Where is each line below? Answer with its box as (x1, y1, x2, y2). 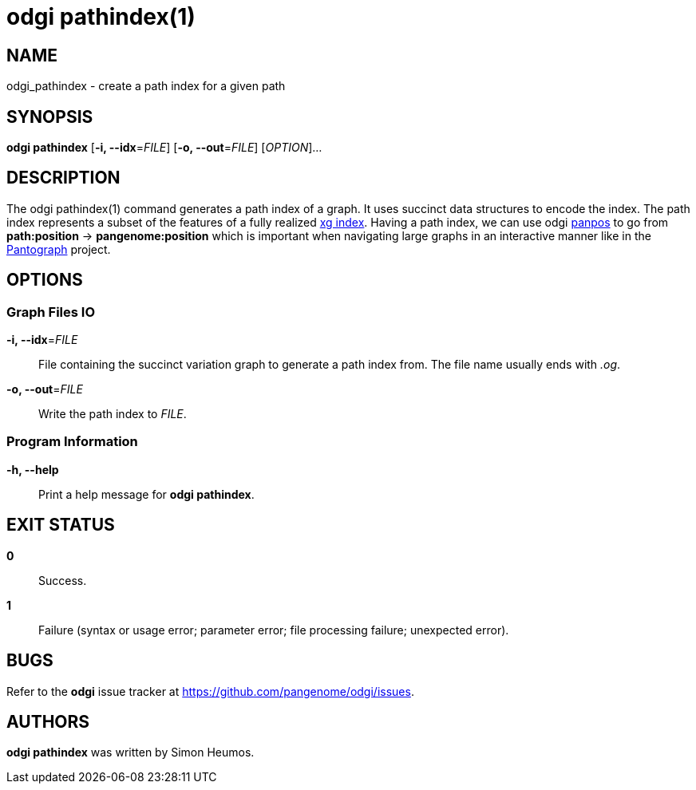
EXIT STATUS (6, 515, 115, 535)
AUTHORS (6, 711, 90, 732)
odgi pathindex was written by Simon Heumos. (6, 745, 255, 760)
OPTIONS (6, 270, 83, 290)
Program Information (6, 433, 138, 450)
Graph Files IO (6, 303, 96, 320)
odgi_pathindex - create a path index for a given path (6, 79, 286, 93)
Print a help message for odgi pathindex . (38, 487, 255, 501)
